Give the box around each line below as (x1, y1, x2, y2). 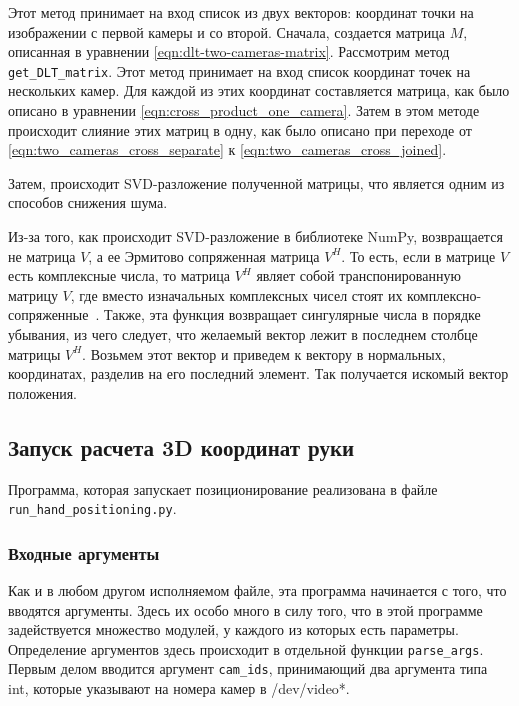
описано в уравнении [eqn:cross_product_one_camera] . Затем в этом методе (8, 100, 480, 121)
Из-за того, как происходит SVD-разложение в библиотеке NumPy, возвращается (8, 226, 503, 246)
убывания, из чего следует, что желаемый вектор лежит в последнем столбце (8, 323, 478, 344)
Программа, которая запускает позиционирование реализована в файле (8, 478, 438, 499)
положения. (8, 382, 77, 403)
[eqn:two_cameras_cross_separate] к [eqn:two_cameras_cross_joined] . (8, 139, 447, 160)
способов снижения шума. (8, 192, 168, 213)
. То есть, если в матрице (341, 245, 496, 266)
